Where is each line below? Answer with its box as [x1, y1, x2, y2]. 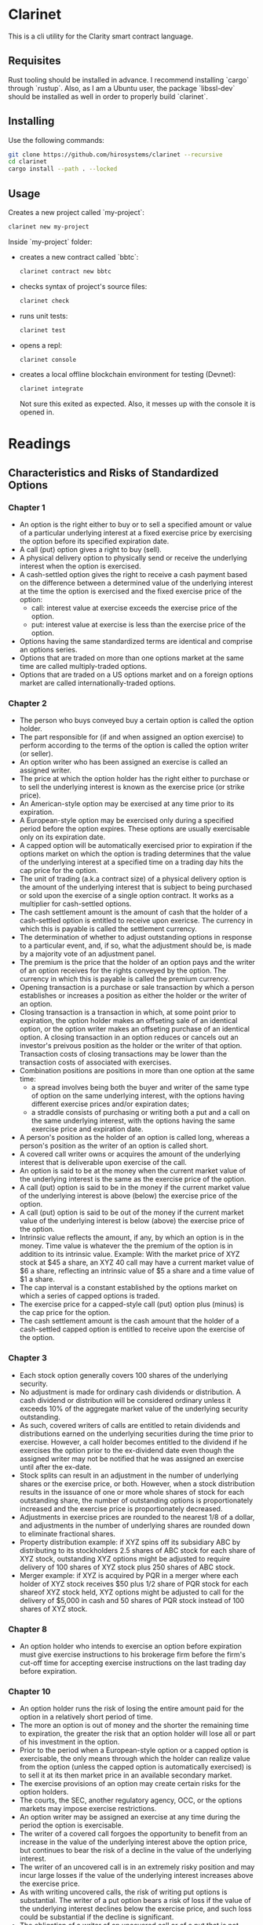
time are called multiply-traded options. [19, 662, 148, 671]
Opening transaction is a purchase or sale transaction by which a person [19, 983, 254, 992]
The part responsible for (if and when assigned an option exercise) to [19, 732, 244, 742]
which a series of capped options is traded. [19, 1291, 160, 1301]
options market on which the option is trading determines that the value [19, 849, 251, 859]
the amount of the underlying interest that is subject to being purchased [19, 882, 253, 892]
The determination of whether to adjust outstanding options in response [19, 933, 253, 942]
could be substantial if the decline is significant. [19, 1912, 174, 1922]
